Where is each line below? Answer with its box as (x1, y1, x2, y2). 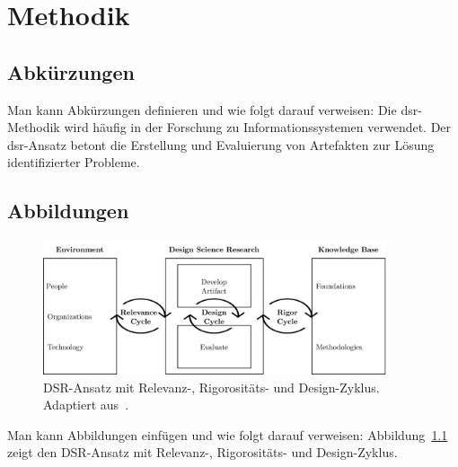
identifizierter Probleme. (7, 153, 140, 172)
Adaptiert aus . (43, 395, 129, 414)
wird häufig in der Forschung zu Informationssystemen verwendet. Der (64, 118, 452, 137)
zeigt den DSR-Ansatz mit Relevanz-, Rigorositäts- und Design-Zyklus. (7, 443, 398, 462)
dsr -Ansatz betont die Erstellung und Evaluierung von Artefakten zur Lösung (7, 135, 435, 154)
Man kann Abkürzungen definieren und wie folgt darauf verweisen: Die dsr (7, 100, 418, 119)
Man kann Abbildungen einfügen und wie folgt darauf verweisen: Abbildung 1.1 (7, 425, 448, 444)
